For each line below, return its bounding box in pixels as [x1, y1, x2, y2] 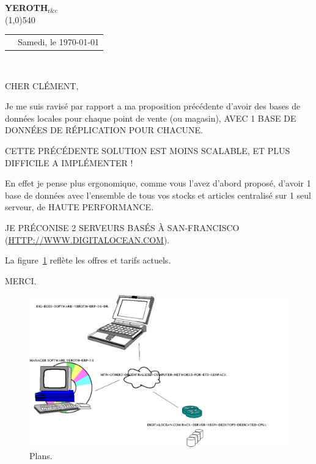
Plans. [29, 449, 53, 462]
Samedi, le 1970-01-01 [18, 35, 99, 48]
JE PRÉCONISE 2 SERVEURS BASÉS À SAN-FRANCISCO [5, 221, 240, 234]
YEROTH [5, 1, 48, 13]
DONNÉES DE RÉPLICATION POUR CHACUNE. [5, 123, 203, 136]
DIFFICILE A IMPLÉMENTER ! [5, 156, 133, 169]
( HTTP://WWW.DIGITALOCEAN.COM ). [5, 233, 170, 246]
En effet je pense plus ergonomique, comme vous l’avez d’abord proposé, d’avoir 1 [5, 177, 311, 190]
